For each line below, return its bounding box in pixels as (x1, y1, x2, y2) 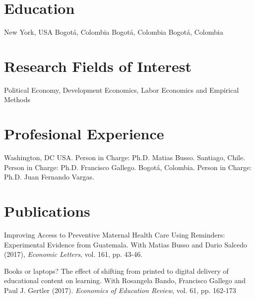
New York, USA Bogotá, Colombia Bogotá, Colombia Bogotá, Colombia (4, 27, 223, 37)
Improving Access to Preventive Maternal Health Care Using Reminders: (4, 230, 225, 240)
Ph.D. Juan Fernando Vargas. (4, 172, 94, 182)
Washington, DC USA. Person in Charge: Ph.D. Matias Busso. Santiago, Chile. (4, 152, 246, 163)
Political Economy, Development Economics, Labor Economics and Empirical (4, 84, 239, 95)
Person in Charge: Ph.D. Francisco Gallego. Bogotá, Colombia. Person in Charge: (4, 162, 252, 172)
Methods (4, 94, 30, 105)
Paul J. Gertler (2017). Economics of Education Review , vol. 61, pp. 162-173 (4, 285, 236, 296)
